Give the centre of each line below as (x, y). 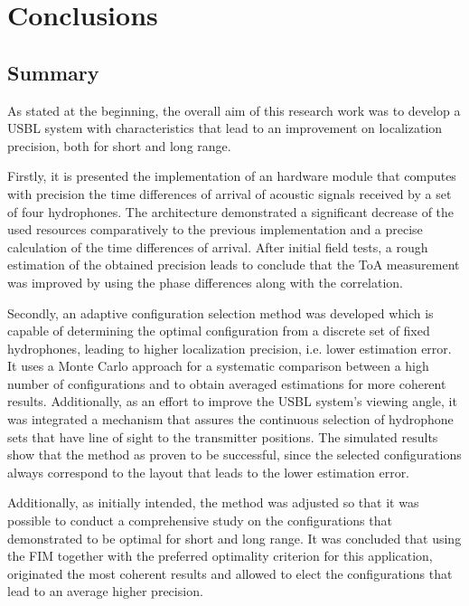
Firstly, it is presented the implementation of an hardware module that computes (232, 176)
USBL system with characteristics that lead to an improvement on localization (225, 128)
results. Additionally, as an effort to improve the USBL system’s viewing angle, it (232, 401)
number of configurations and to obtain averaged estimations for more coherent (227, 383)
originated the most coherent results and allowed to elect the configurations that (230, 573)
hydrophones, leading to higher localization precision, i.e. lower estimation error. (230, 348)
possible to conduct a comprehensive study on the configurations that (200, 521)
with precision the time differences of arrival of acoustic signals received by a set (230, 193)
